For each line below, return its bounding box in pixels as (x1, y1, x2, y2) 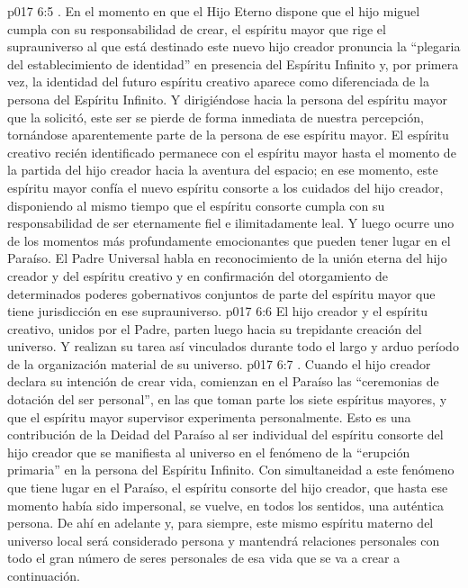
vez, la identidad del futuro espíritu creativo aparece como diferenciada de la (7, 72, 429, 91)
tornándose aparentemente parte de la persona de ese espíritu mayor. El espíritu (7, 125, 449, 144)
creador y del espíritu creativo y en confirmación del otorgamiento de (7, 266, 389, 285)
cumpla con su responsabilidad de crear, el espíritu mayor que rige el (7, 19, 386, 38)
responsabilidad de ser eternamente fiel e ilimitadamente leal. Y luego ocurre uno (7, 213, 454, 232)
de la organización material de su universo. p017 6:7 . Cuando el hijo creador (7, 354, 431, 373)
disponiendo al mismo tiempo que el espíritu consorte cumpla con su (7, 195, 385, 214)
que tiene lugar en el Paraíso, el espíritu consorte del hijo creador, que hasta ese (7, 478, 448, 497)
